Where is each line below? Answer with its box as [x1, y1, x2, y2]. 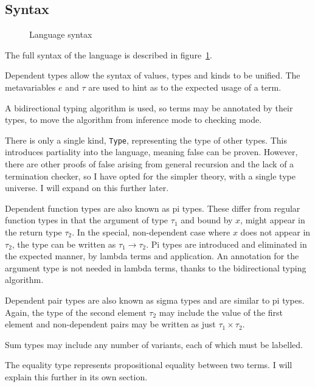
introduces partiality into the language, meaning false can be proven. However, [5, 145, 298, 158]
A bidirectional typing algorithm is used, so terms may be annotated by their [5, 101, 293, 114]
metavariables [5, 80, 56, 93]
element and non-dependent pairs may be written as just [5, 318, 216, 330]
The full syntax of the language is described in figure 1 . [5, 48, 213, 61]
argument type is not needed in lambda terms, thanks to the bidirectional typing [5, 261, 306, 274]
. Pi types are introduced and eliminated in [146, 237, 307, 250]
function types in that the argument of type [5, 214, 168, 226]
